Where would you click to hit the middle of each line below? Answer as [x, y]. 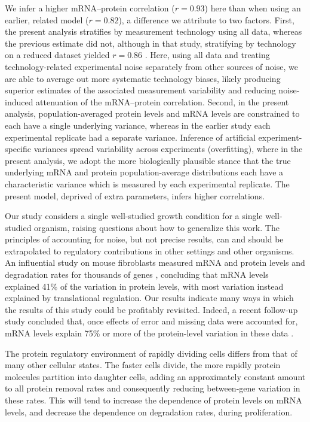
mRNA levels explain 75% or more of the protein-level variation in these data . [149, 333]
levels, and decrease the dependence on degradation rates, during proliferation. [149, 412]
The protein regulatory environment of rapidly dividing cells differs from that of [151, 353]
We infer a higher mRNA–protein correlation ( [90, 8]
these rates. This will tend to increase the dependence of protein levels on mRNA [154, 400]
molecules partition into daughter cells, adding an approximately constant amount [155, 376]
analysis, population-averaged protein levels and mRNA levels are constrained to [152, 113]
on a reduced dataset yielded [57, 55]
